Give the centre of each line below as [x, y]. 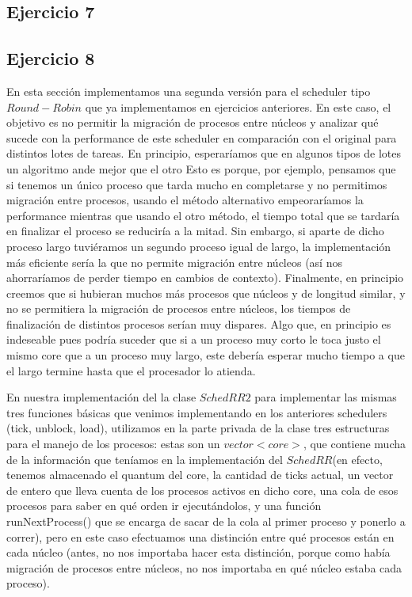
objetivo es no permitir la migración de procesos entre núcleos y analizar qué [193, 122]
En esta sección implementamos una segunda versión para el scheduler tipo [189, 91]
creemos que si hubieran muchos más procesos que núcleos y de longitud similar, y [206, 293]
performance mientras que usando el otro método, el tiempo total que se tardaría [203, 215]
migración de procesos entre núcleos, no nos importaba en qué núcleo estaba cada [204, 567]
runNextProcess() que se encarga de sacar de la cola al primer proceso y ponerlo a [206, 521]
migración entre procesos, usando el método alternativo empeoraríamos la [185, 200]
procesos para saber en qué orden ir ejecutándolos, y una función [164, 506]
